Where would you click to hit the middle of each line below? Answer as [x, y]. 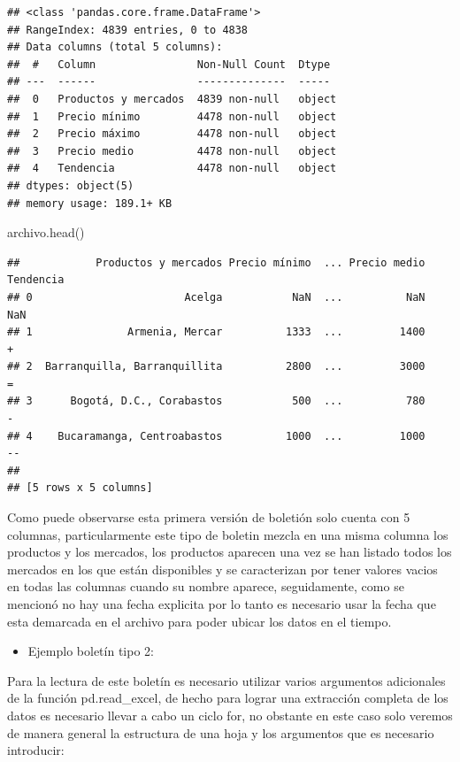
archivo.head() [46, 232]
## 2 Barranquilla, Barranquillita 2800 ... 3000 [216, 367]
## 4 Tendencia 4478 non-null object [172, 169]
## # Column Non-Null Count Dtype [169, 64]
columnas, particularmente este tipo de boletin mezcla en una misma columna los [228, 534]
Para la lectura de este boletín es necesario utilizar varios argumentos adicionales [226, 680]
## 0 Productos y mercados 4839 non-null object [172, 99]
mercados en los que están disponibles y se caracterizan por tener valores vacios [222, 569]
